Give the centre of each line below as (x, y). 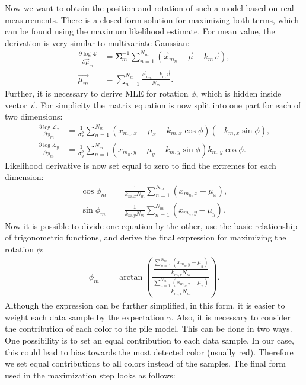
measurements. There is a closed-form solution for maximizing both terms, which (152, 19)
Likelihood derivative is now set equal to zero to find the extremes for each (141, 165)
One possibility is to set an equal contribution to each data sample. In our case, (149, 340)
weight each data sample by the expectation (85, 317)
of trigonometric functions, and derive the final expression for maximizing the (146, 237)
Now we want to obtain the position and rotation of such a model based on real (149, 8)
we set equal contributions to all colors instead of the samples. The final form (145, 363)
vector (16, 105)
